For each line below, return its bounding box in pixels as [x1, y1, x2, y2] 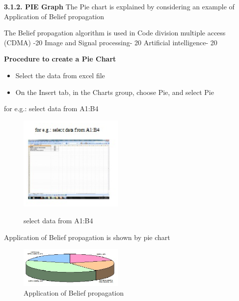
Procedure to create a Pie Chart [4, 54, 116, 64]
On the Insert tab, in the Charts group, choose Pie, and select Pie [15, 87, 214, 97]
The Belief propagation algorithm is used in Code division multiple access [4, 28, 226, 38]
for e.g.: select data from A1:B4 [4, 103, 99, 114]
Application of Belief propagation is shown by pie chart [4, 232, 170, 242]
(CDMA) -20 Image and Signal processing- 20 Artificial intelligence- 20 [4, 37, 217, 47]
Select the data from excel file [15, 70, 105, 80]
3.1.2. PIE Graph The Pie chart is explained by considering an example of [4, 1, 235, 11]
